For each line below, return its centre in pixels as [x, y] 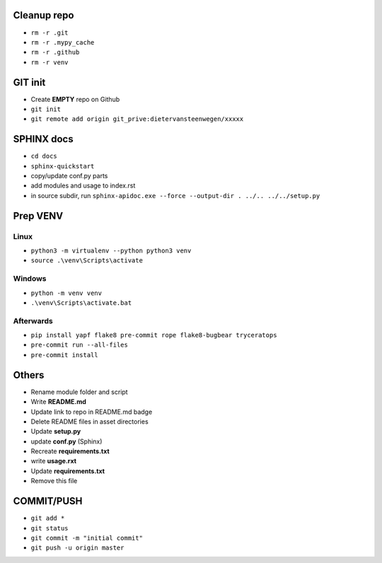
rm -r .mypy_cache [63, 42]
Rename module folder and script [79, 392]
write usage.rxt [54, 461]
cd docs [44, 156]
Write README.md [58, 402]
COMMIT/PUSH [48, 501]
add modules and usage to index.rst [83, 186]
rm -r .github [55, 52]
